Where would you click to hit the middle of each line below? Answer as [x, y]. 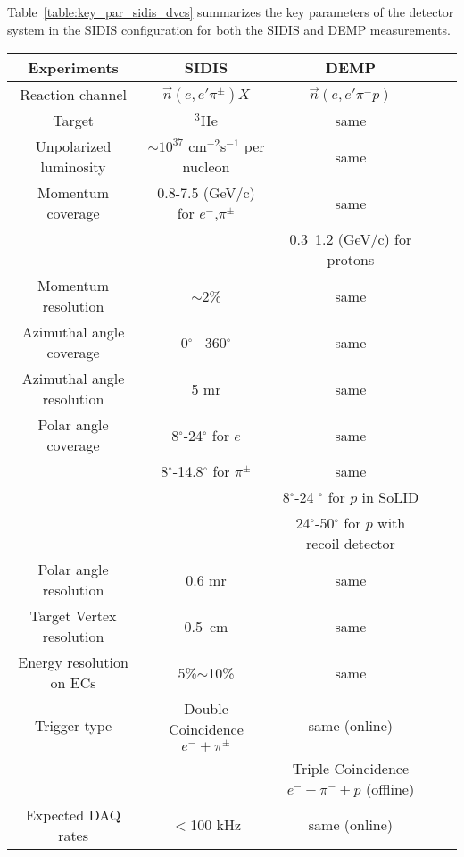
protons [351, 260]
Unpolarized [73, 146]
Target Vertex [73, 616]
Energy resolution [73, 662]
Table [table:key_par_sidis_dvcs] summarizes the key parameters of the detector [231, 12]
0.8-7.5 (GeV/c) [206, 193]
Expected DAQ [73, 814]
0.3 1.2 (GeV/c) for [351, 239]
